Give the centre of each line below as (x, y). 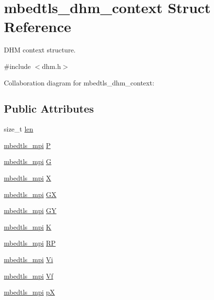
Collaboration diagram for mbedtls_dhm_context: (79, 82)
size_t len (19, 129)
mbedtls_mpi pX (30, 292)
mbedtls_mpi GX (30, 194)
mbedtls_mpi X (28, 178)
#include (17, 66)
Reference (38, 26)
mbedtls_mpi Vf (29, 275)
